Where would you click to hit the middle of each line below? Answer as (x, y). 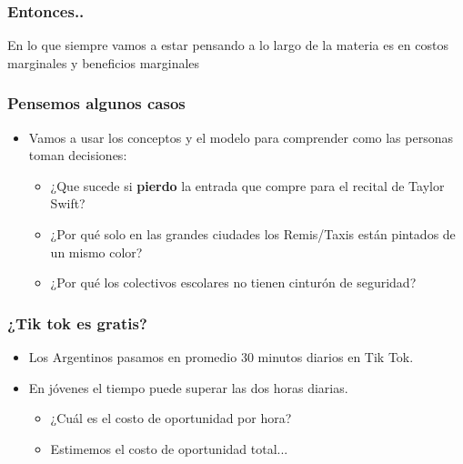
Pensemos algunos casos (96, 103)
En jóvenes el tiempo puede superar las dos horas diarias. (188, 387)
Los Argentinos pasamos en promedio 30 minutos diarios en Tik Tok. (221, 357)
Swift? (68, 203)
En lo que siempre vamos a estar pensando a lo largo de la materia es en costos (228, 45)
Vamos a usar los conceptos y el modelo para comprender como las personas (241, 137)
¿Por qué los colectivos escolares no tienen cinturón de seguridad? (233, 282)
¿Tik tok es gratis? (77, 323)
